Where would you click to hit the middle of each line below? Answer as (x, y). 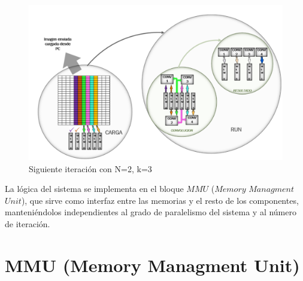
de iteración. (28, 224)
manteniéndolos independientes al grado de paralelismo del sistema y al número (151, 212)
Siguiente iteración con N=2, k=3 (90, 168)
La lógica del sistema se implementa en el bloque (94, 189)
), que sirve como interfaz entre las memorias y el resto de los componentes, (160, 200)
